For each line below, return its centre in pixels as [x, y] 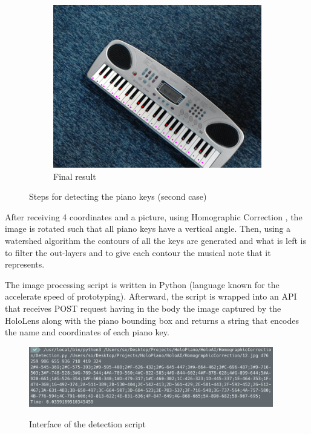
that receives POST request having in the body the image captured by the [143, 308]
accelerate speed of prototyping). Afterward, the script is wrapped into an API [151, 296]
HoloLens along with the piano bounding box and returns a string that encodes [152, 320]
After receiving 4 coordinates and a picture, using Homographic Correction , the [154, 216]
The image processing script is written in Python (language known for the [142, 284]
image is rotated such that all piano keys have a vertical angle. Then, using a [148, 229]
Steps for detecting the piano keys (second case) [118, 196]
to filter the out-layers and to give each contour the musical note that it [138, 252]
